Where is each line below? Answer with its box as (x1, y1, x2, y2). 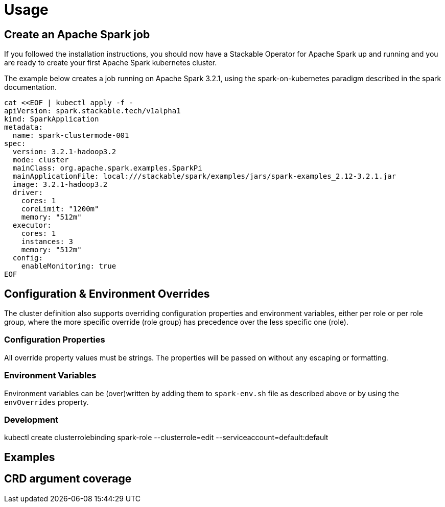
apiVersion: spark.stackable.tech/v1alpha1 (4, 107, 181, 115)
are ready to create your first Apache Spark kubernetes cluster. (4, 58, 217, 67)
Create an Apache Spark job (4, 28, 150, 41)
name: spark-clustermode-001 (12, 131, 129, 140)
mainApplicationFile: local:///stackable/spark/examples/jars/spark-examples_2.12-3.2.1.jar (12, 172, 396, 181)
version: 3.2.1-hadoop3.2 (12, 148, 116, 156)
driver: (12, 188, 43, 197)
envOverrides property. (4, 397, 89, 406)
